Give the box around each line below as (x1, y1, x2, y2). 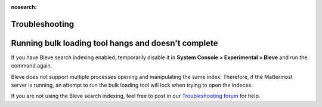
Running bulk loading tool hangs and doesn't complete (11, 38, 218, 48)
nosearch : (11, 4, 37, 10)
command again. (11, 62, 52, 69)
